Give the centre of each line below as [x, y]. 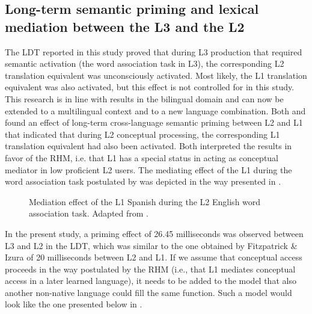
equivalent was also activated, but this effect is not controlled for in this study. [150, 87]
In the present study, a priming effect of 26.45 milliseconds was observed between [154, 233]
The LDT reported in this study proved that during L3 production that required [154, 51]
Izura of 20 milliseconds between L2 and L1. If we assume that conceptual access [154, 257]
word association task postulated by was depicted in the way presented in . [143, 181]
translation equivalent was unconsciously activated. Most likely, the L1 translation [156, 75]
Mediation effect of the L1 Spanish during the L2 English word [145, 201]
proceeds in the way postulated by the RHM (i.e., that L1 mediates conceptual [150, 269]
